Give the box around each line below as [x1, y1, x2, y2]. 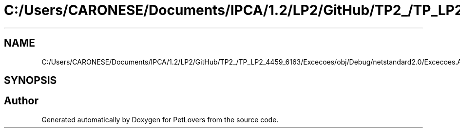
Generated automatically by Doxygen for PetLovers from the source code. [41, 115, 279, 124]
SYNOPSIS [4, 74, 57, 87]
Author [4, 95, 38, 107]
